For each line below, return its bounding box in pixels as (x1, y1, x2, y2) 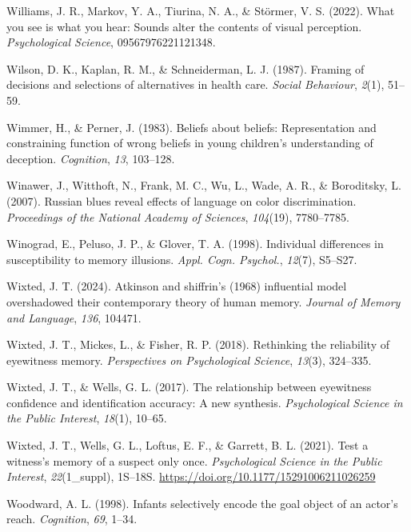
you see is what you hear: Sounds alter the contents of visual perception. (6, 18, 362, 34)
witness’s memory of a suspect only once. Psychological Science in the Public (6, 452, 382, 469)
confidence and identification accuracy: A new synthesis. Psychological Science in (6, 394, 403, 410)
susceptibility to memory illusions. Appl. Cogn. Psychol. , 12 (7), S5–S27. (6, 250, 357, 267)
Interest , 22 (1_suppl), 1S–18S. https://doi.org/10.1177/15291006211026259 (6, 468, 376, 485)
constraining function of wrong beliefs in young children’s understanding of (6, 134, 373, 151)
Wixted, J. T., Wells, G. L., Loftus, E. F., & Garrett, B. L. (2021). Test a (6, 437, 369, 454)
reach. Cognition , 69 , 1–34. (6, 510, 138, 527)
